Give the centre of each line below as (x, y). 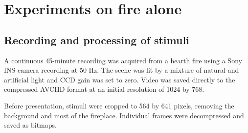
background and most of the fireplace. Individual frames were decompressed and (124, 115)
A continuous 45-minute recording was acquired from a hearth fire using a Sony (123, 60)
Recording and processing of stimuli (97, 40)
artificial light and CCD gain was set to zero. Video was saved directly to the (120, 79)
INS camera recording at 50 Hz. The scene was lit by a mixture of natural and (122, 70)
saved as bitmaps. (30, 125)
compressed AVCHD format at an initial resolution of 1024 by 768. (104, 89)
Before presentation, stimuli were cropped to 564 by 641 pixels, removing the (119, 105)
